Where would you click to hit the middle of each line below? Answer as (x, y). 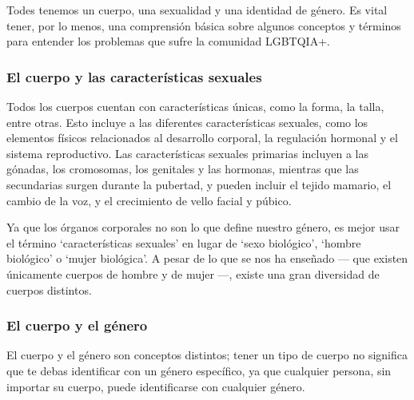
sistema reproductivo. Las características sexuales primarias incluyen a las (187, 153)
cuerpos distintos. (49, 289)
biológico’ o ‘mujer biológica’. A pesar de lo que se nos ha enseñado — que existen (207, 258)
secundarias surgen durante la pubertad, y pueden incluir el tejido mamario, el (199, 184)
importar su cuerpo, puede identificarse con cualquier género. (156, 386)
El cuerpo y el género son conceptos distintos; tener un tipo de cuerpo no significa (207, 355)
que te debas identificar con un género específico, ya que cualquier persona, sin (199, 370)
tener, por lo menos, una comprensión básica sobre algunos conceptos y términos (204, 25)
